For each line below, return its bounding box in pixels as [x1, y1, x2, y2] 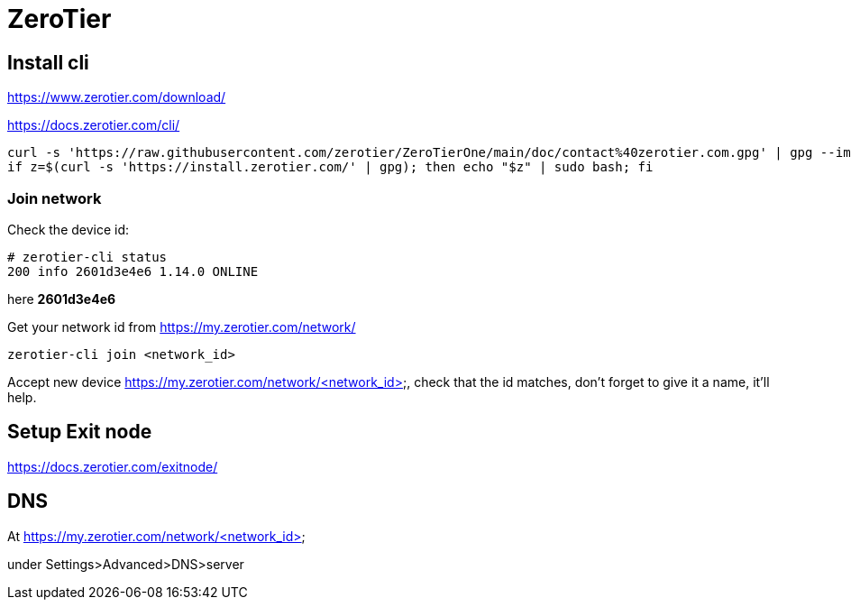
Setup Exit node [7, 420, 152, 444]
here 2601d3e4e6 [7, 290, 116, 307]
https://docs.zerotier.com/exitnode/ [7, 458, 218, 474]
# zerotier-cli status [7, 249, 168, 264]
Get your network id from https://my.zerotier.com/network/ [7, 318, 356, 335]
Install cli [7, 51, 89, 74]
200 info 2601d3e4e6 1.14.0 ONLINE [7, 263, 259, 279]
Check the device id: [7, 221, 130, 237]
